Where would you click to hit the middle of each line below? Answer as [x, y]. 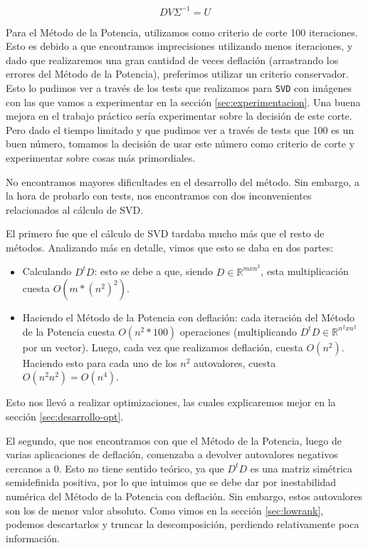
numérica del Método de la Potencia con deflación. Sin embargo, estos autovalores [184, 496]
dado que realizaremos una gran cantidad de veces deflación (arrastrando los [172, 60]
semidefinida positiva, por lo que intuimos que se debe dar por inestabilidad [171, 482]
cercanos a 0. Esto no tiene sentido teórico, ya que [115, 468]
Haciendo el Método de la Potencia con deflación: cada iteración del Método [188, 317]
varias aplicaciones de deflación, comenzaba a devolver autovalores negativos [172, 454]
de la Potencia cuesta [69, 331]
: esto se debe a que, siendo [154, 271]
